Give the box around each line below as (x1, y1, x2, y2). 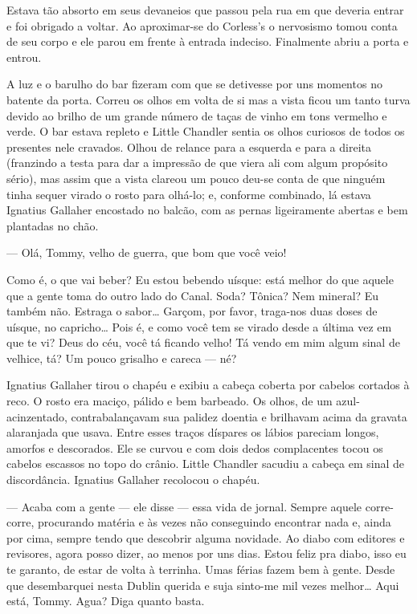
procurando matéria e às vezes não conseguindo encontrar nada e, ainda (37, 514, 391, 531)
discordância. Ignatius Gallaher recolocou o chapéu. (6, 471, 260, 488)
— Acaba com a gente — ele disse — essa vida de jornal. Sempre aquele (6, 498, 362, 514)
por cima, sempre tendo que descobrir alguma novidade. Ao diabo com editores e (6, 529, 405, 546)
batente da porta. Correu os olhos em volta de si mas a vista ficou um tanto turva (6, 91, 411, 108)
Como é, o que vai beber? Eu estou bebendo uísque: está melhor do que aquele (6, 270, 394, 287)
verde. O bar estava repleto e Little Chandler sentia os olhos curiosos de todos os (6, 123, 405, 140)
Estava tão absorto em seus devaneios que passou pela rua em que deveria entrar (6, 2, 404, 18)
